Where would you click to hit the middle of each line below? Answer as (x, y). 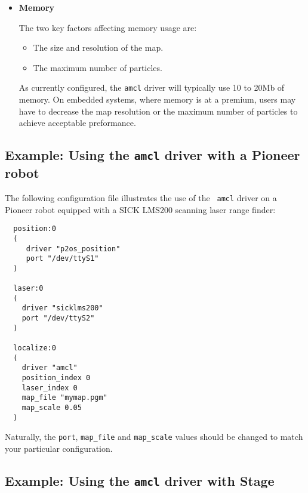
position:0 (35, 229)
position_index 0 (56, 378)
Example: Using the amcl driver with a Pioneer (153, 155)
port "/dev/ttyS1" (62, 259)
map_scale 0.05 (52, 408)
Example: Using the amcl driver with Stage (140, 480)
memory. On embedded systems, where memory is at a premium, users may (157, 99)
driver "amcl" (50, 368)
